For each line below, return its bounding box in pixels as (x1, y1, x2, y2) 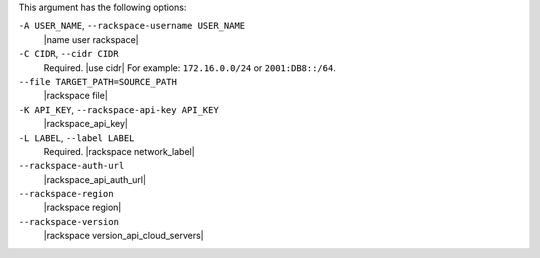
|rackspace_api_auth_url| (43, 173, 147, 185)
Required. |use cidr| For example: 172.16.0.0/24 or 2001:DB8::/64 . (43, 61, 337, 74)
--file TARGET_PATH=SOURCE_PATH (18, 76, 177, 87)
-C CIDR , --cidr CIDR (18, 48, 119, 60)
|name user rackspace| (43, 33, 139, 45)
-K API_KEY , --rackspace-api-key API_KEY (18, 103, 219, 115)
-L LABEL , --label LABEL (18, 131, 135, 144)
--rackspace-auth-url (18, 160, 125, 172)
